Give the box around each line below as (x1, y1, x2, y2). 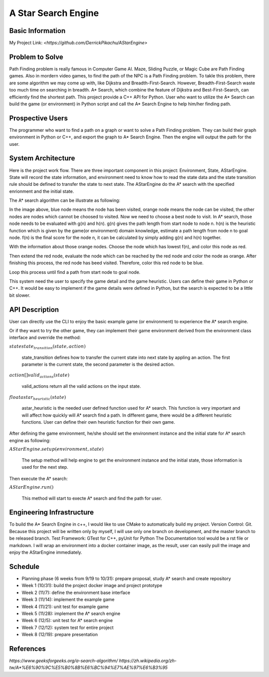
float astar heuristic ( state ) (9, 394, 66, 401)
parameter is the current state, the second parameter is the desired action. (21, 361, 175, 367)
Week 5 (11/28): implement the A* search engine (21, 610, 121, 617)
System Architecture (9, 154, 75, 162)
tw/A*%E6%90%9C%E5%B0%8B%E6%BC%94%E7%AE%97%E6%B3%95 (9, 665, 168, 671)
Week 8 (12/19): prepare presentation (21, 632, 98, 638)
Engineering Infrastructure (9, 508, 94, 517)
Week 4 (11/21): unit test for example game (21, 604, 109, 610)
